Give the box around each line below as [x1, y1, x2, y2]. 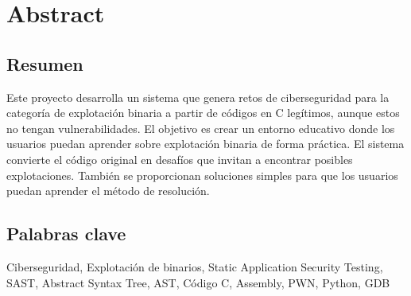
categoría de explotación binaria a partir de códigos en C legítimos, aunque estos [6, 104, 400, 121]
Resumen [6, 51, 83, 76]
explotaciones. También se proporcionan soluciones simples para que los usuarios [6, 166, 398, 183]
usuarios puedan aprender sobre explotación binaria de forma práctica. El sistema [6, 135, 405, 152]
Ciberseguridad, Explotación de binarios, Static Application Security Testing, [6, 258, 383, 275]
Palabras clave [6, 221, 126, 246]
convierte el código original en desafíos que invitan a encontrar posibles [6, 150, 353, 167]
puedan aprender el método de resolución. [6, 182, 210, 199]
